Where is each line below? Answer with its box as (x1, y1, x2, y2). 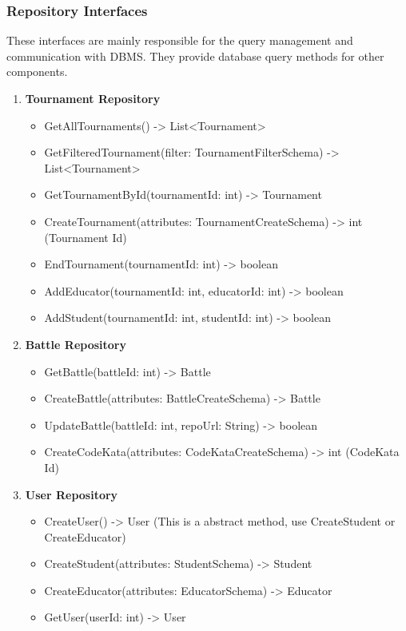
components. (6, 63, 68, 80)
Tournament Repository (25, 90, 161, 106)
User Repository (25, 486, 118, 502)
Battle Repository (25, 335, 126, 352)
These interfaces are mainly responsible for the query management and (6, 32, 353, 49)
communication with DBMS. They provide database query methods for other (6, 47, 384, 64)
